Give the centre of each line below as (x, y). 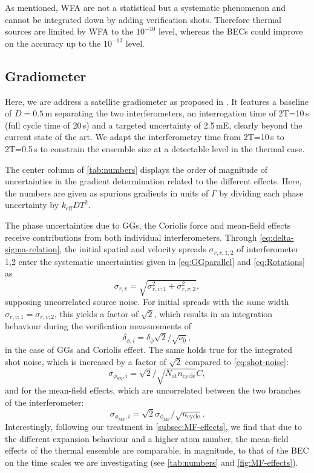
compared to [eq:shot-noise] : (237, 362)
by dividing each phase (261, 193)
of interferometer (268, 249)
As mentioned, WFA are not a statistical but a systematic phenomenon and (146, 7)
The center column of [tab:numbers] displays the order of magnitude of (136, 169)
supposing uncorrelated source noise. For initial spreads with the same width (147, 302)
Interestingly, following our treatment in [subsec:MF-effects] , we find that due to (154, 426)
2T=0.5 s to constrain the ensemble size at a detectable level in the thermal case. (155, 148)
